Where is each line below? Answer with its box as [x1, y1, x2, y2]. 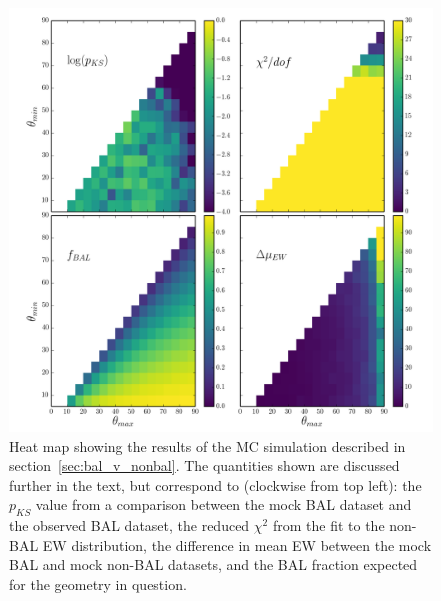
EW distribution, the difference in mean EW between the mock [42, 534, 432, 555]
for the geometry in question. [9, 573, 187, 594]
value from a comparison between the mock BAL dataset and [35, 494, 412, 515]
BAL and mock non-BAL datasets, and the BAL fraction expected [9, 554, 418, 575]
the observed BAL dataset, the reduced [9, 515, 250, 536]
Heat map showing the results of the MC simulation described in [9, 435, 406, 456]
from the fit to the [272, 515, 385, 536]
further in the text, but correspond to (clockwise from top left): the [9, 474, 422, 495]
